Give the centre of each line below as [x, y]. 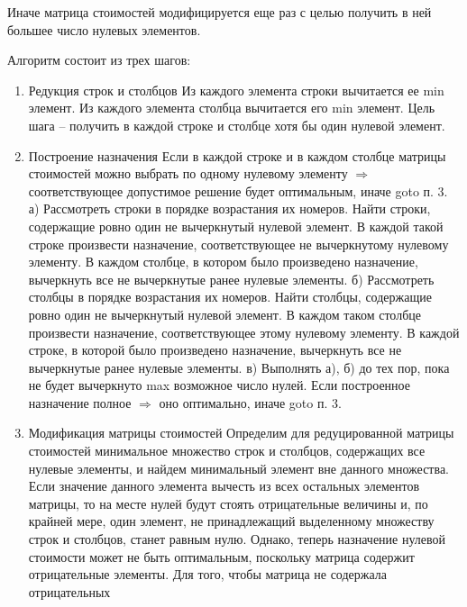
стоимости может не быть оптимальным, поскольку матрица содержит [221, 556]
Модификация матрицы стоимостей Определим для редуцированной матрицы [241, 433]
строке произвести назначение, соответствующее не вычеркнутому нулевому [238, 244]
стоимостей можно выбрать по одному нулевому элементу [188, 173]
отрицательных [69, 591]
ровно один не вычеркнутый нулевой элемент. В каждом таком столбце [224, 314]
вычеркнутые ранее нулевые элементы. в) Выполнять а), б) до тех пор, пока [239, 367]
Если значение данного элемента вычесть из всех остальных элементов [224, 486]
